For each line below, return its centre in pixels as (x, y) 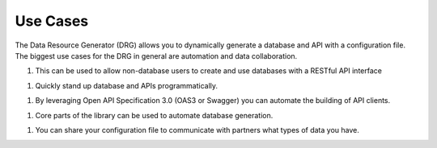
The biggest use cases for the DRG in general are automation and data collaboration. (156, 55)
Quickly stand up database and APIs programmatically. (127, 85)
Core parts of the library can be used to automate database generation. (154, 115)
